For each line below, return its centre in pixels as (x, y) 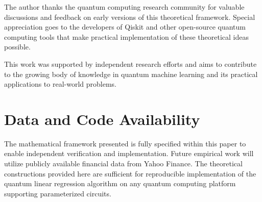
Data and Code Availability (102, 119)
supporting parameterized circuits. (58, 193)
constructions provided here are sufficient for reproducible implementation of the (130, 173)
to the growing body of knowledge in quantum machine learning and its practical (131, 74)
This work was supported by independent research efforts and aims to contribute (130, 64)
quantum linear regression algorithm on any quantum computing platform (120, 183)
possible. (17, 47)
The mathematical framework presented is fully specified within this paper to (125, 143)
